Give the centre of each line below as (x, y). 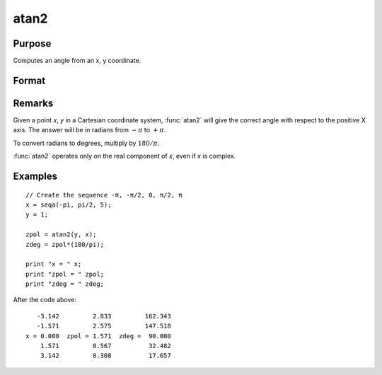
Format (29, 80)
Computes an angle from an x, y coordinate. (77, 61)
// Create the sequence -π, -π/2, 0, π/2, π (104, 195)
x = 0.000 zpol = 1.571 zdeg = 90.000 (98, 336)
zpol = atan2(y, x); (61, 235)
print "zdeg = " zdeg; (65, 284)
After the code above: (45, 300)
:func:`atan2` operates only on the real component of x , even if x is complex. (125, 156)
